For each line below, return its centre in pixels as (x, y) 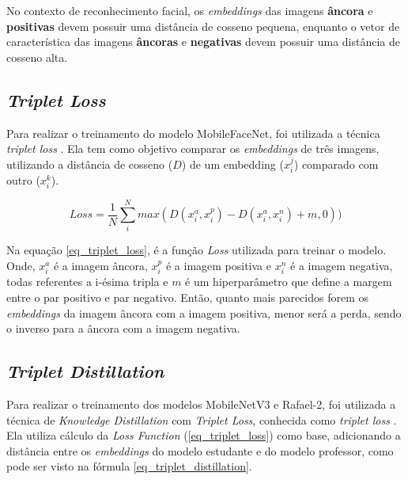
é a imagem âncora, (100, 266)
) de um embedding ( (232, 164)
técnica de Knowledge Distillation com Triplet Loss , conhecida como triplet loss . (202, 419)
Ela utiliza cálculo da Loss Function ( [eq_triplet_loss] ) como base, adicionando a (204, 435)
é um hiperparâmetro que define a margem (289, 282)
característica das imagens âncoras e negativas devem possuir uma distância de (203, 42)
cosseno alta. (37, 57)
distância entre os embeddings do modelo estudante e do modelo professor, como (200, 450)
